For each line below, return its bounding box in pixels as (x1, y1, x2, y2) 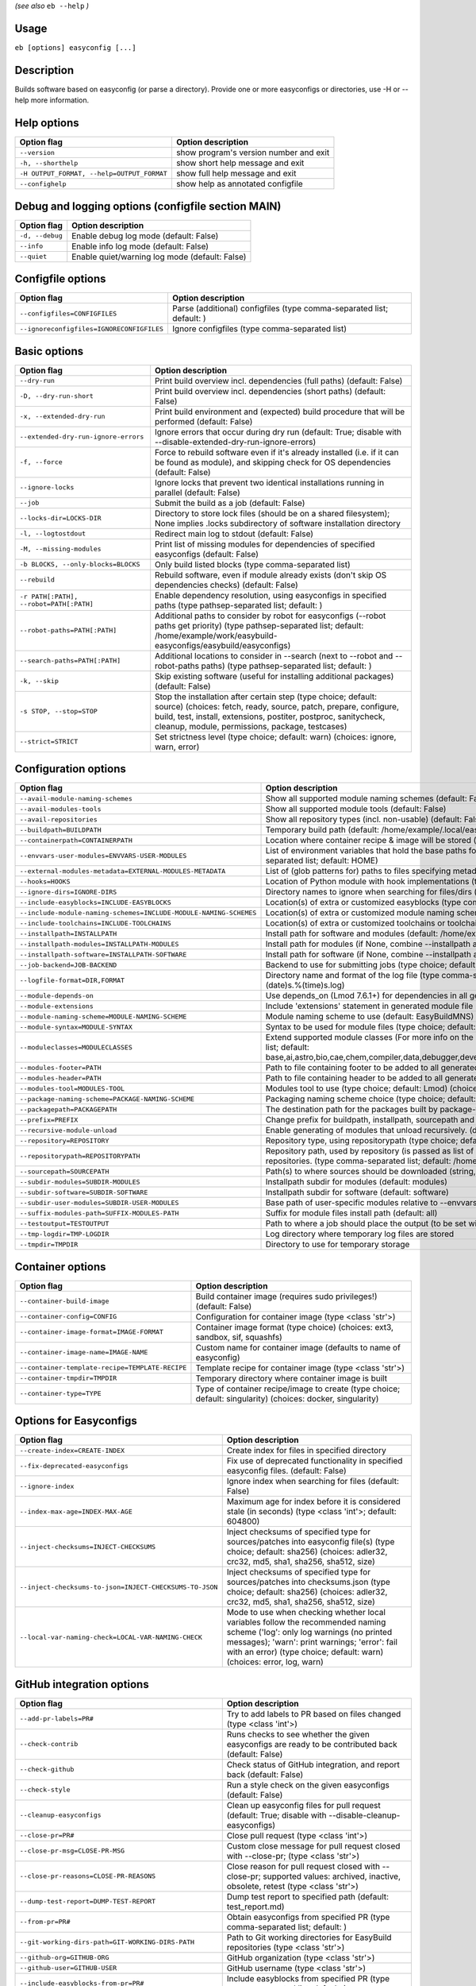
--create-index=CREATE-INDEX (19, 1446, 125, 1455)
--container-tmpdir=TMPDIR (19, 1374, 117, 1382)
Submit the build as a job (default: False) (155, 497, 305, 508)
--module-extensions (19, 1002, 94, 1010)
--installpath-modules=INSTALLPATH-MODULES (19, 940, 179, 949)
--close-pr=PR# (19, 1831, 75, 1840)
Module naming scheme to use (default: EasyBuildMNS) (265, 1011, 474, 1022)
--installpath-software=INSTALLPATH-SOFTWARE (19, 950, 187, 959)
